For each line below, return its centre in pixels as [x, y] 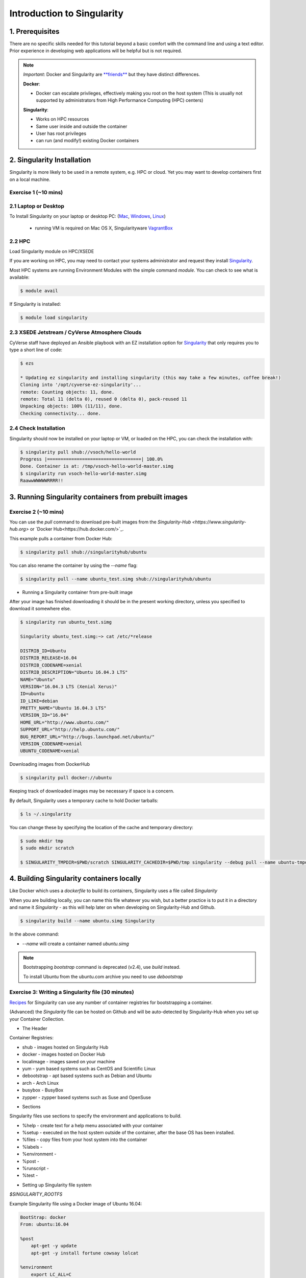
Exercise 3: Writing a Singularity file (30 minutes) [72, 992]
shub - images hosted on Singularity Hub [65, 1047]
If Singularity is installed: [35, 304]
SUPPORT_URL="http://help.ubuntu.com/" [70, 729]
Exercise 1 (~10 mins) [36, 193]
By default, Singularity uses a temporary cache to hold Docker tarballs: [84, 801]
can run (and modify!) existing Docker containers [87, 141]
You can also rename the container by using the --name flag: [73, 565]
